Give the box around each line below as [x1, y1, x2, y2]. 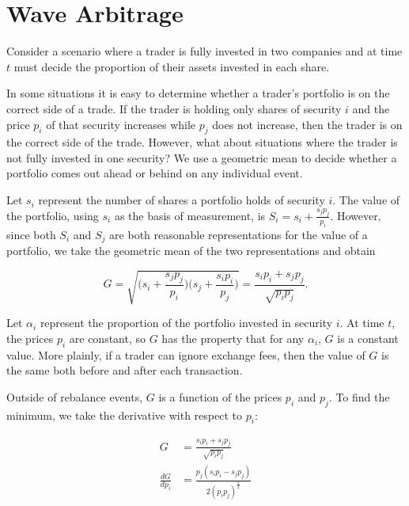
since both [6, 226, 56, 242]
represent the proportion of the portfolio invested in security [40, 314, 333, 331]
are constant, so [69, 329, 146, 346]
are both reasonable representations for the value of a [109, 226, 368, 242]
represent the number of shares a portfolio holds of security [38, 192, 325, 208]
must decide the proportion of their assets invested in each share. [13, 58, 330, 74]
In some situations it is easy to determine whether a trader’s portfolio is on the [6, 85, 390, 101]
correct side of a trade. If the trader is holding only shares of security [6, 100, 342, 116]
